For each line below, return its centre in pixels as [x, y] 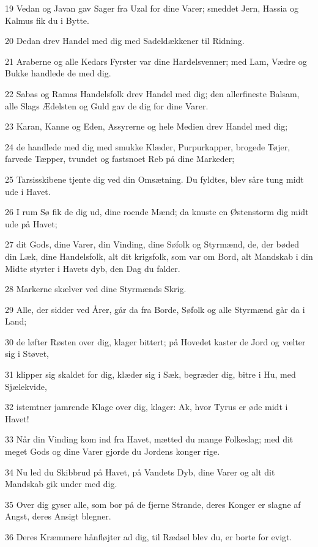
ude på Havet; [31, 223]
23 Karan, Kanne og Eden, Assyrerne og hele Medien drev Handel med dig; [146, 126]
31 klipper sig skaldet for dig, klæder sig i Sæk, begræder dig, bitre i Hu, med [150, 374]
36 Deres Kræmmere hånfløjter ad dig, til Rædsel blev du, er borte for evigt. [149, 537]
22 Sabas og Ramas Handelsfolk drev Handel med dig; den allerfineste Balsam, [152, 93]
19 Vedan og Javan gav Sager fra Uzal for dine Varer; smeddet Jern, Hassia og [152, 8]
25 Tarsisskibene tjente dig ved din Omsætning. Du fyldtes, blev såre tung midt [154, 179]
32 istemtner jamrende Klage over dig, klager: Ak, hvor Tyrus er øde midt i [146, 407]
